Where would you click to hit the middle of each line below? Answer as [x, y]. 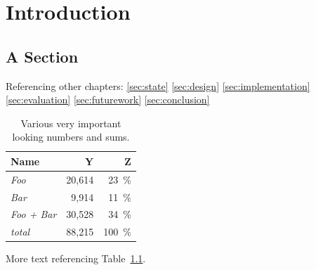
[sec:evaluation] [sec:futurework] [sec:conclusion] [108, 99]
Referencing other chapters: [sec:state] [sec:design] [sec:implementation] [158, 85]
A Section [42, 56]
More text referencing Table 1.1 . [76, 258]
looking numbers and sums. [71, 137]
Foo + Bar [34, 214]
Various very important [71, 123]
